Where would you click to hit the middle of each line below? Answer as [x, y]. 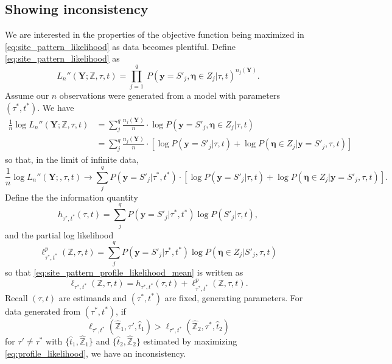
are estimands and [93, 297]
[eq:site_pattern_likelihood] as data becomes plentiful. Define [120, 46]
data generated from [43, 311]
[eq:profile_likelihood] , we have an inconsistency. [96, 353]
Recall [16, 297]
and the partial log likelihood [59, 234]
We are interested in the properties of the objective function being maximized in [155, 34]
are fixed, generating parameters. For [234, 297]
